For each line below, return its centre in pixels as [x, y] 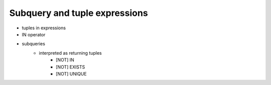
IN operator [34, 34]
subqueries [33, 44]
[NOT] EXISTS [71, 67]
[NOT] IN [65, 60]
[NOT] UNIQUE [72, 74]
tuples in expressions [44, 28]
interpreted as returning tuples [71, 53]
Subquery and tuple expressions [79, 13]
